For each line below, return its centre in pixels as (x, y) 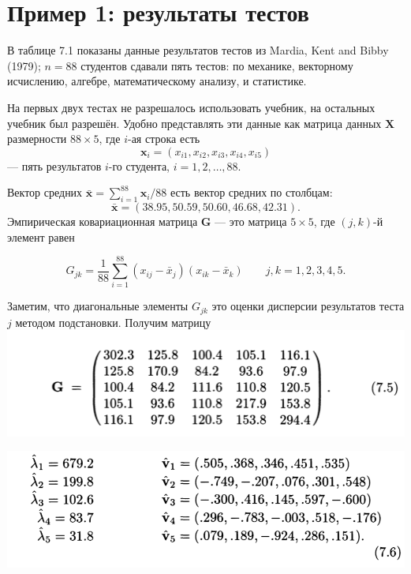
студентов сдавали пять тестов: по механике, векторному (217, 65)
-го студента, (139, 165)
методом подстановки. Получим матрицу (113, 322)
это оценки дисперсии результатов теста (308, 306)
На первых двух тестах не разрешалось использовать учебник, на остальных (191, 107)
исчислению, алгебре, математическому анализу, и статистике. (157, 81)
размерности (37, 139)
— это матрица (251, 221)
